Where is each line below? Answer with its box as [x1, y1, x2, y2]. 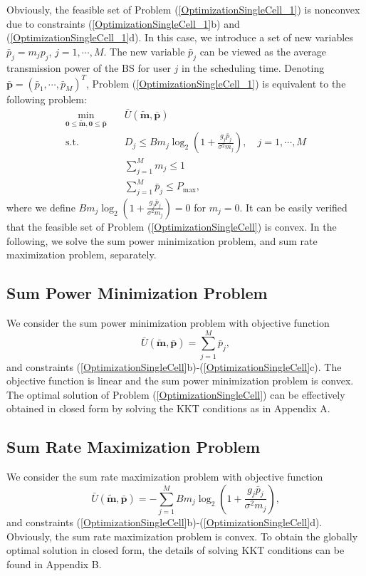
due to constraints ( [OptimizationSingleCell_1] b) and [6, 16, 240, 31]
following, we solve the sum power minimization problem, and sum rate [6, 233, 318, 248]
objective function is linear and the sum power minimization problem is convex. [6, 373, 354, 388]
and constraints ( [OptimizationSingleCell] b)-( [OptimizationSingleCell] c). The [6, 359, 342, 374]
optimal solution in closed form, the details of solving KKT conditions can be [6, 543, 345, 557]
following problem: [6, 91, 87, 106]
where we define [6, 199, 75, 214]
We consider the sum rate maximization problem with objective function [6, 469, 323, 484]
